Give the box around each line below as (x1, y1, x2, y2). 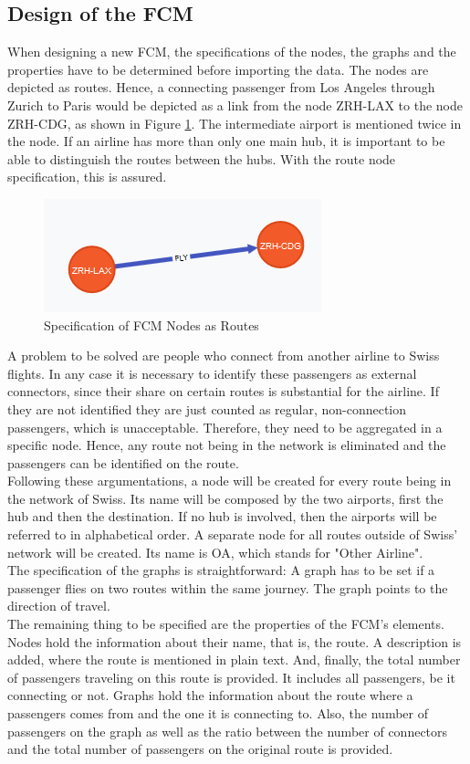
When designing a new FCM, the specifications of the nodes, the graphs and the (7, 42, 456, 61)
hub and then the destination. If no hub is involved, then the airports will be (7, 507, 437, 526)
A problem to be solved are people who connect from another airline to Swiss (7, 346, 440, 365)
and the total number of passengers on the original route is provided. (7, 739, 393, 759)
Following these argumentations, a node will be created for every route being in (7, 471, 452, 490)
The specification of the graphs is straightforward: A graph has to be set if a (7, 560, 435, 580)
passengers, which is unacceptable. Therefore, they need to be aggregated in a (7, 417, 443, 436)
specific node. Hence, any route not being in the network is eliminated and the (7, 435, 446, 455)
